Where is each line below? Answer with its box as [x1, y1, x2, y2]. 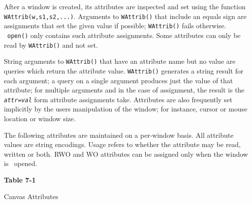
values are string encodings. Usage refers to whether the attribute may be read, [4, 139, 241, 149]
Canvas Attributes [4, 191, 58, 201]
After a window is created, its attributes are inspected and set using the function [4, 1, 246, 11]
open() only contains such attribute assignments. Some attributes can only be [7, 30, 241, 40]
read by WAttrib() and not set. [4, 39, 98, 50]
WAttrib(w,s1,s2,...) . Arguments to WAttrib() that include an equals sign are [4, 11, 247, 21]
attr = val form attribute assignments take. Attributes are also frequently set [4, 94, 233, 104]
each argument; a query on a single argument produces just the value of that [4, 75, 233, 85]
